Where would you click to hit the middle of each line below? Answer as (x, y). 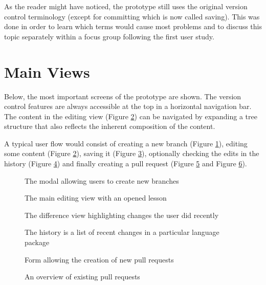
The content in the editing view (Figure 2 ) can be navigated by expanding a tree (131, 116)
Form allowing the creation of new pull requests (99, 259)
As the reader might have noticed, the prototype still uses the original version (126, 6)
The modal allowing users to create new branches (102, 180)
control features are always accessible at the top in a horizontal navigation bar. (128, 106)
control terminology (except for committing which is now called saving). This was (132, 16)
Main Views (47, 71)
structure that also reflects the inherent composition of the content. (110, 126)
